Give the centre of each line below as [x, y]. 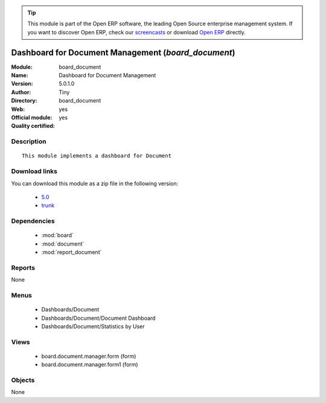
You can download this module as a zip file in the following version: [95, 183]
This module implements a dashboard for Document [97, 156]
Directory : [24, 101]
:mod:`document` [63, 244]
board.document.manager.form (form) [89, 356]
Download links [34, 171]
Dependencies [33, 221]
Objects [23, 380]
